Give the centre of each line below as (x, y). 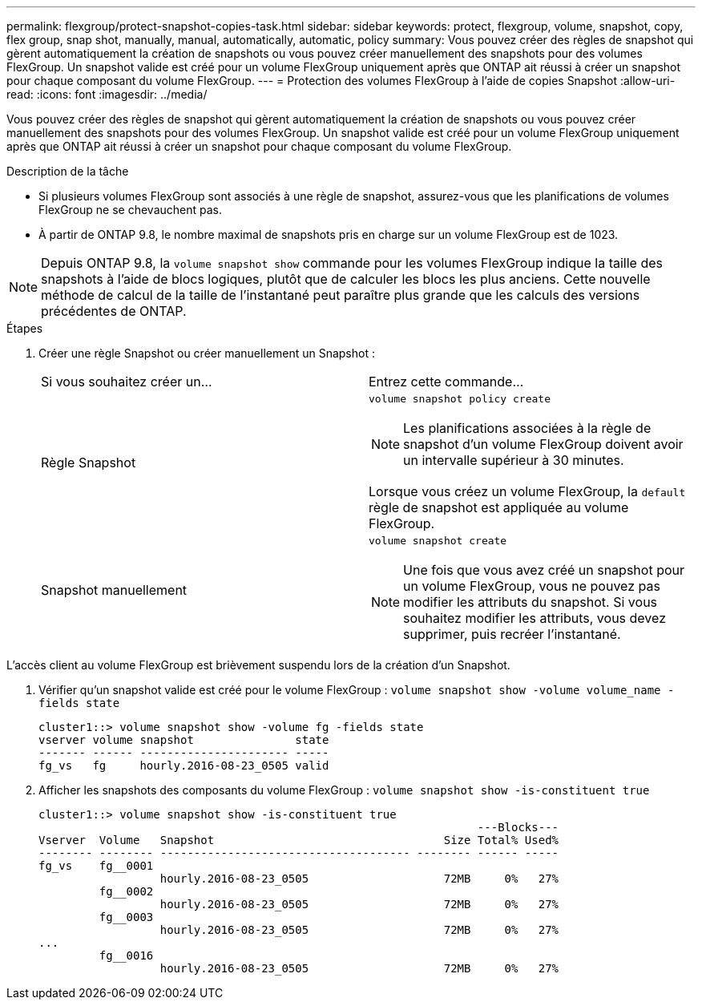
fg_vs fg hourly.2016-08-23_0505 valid (184, 766)
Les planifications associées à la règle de (527, 428)
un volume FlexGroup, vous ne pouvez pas (532, 586)
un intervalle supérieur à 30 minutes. (514, 460)
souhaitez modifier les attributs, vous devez (535, 618)
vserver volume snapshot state (184, 740)
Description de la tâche (68, 171)
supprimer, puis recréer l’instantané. (512, 634)
